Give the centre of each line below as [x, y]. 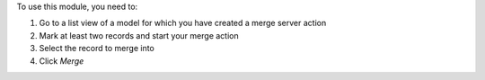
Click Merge [62, 61]
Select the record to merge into [97, 49]
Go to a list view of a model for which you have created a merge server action [183, 23]
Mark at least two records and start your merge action [139, 35]
